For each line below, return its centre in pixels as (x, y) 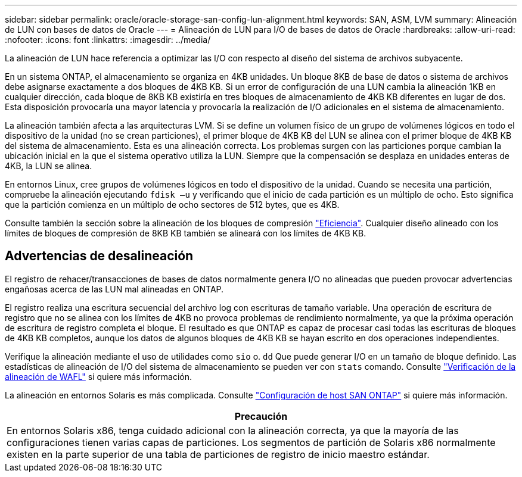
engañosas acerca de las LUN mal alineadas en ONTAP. (114, 289)
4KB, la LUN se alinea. (49, 166)
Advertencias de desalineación (99, 256)
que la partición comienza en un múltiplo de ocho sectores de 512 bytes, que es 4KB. (172, 205)
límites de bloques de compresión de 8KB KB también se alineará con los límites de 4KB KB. (186, 233)
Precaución (261, 416)
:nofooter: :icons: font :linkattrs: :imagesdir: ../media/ (108, 40)
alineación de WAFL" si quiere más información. (99, 376)
